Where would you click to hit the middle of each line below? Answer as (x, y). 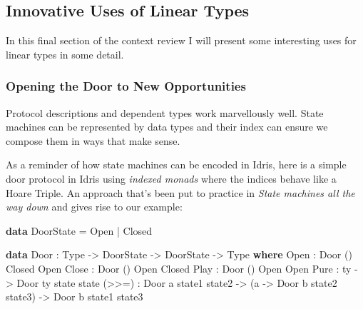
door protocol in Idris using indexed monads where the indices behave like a (171, 178)
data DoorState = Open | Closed (79, 230)
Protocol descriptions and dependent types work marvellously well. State (165, 112)
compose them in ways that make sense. (93, 140)
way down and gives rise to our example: (94, 207)
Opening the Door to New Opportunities (126, 86)
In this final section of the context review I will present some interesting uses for (181, 40)
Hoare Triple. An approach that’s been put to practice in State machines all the (180, 192)
